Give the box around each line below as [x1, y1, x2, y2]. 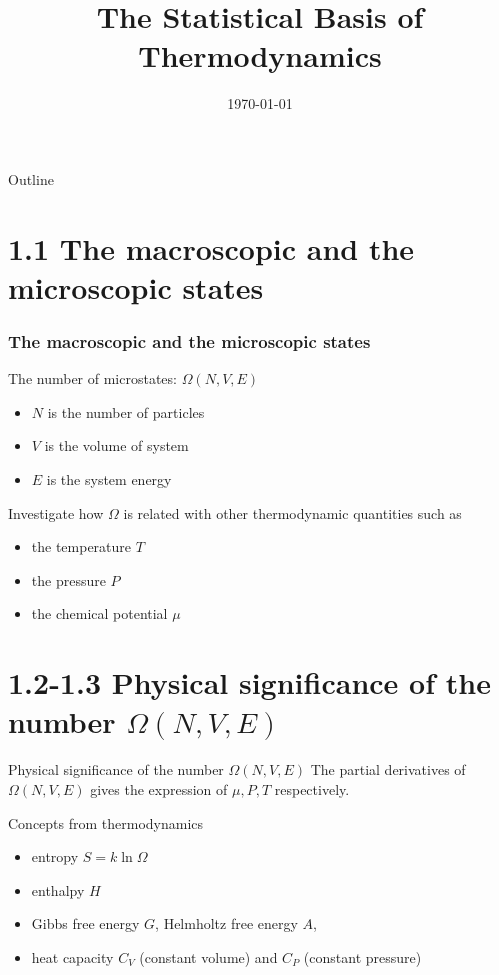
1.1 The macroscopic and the [8, 227, 415, 268]
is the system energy [46, 469, 172, 490]
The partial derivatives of [310, 759, 466, 780]
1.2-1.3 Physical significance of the [8, 662, 491, 703]
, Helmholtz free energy [155, 913, 298, 934]
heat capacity [31, 946, 114, 967]
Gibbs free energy [31, 913, 140, 934]
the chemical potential [31, 603, 168, 624]
